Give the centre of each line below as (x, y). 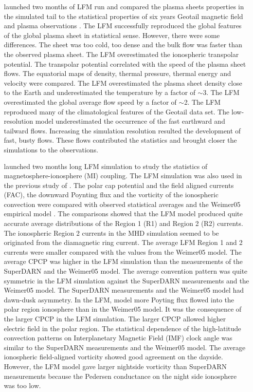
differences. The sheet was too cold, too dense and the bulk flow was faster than (123, 45)
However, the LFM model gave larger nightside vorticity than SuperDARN (115, 366)
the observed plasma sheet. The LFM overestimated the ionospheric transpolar (121, 54)
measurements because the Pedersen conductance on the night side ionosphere (120, 376)
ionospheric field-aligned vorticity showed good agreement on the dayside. (114, 357)
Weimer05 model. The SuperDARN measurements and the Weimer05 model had (124, 290)
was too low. (22, 385)
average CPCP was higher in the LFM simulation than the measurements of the (123, 261)
